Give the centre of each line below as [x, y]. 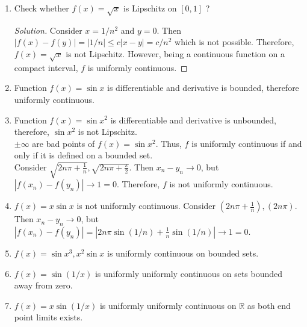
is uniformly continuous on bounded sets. [183, 253]
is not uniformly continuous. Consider [146, 206]
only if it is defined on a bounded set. [83, 155]
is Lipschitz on [150, 8]
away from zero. [43, 285]
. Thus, [169, 143]
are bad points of [64, 143]
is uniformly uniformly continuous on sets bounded [189, 273]
